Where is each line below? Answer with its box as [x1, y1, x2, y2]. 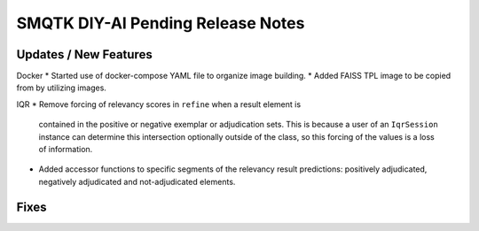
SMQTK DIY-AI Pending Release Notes [16, 13, 305, 33]
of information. [38, 144, 93, 155]
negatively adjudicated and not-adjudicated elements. [38, 176, 236, 187]
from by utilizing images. [16, 82, 106, 93]
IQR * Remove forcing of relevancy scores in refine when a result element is [16, 98, 302, 110]
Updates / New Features [16, 47, 153, 62]
